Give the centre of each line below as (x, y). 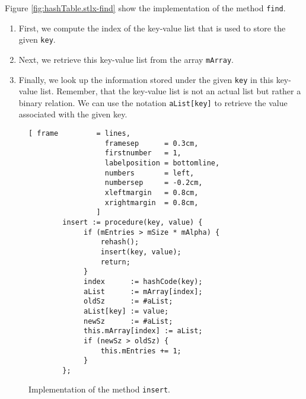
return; (115, 262)
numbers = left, (149, 173)
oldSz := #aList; (128, 301)
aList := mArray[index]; (143, 291)
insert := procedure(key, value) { (133, 222)
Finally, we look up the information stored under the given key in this (146, 79)
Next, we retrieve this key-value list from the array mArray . (126, 59)
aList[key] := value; (126, 311)
